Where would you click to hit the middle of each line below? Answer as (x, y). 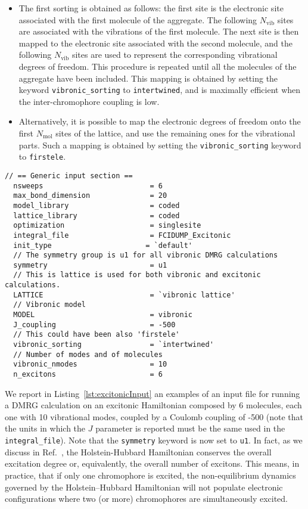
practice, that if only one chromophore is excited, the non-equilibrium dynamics (150, 475)
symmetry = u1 (90, 265)
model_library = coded (97, 205)
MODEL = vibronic (103, 315)
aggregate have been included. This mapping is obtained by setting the (148, 78)
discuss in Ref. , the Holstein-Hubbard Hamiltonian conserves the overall (138, 451)
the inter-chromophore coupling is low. (89, 101)
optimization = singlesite (107, 226)
